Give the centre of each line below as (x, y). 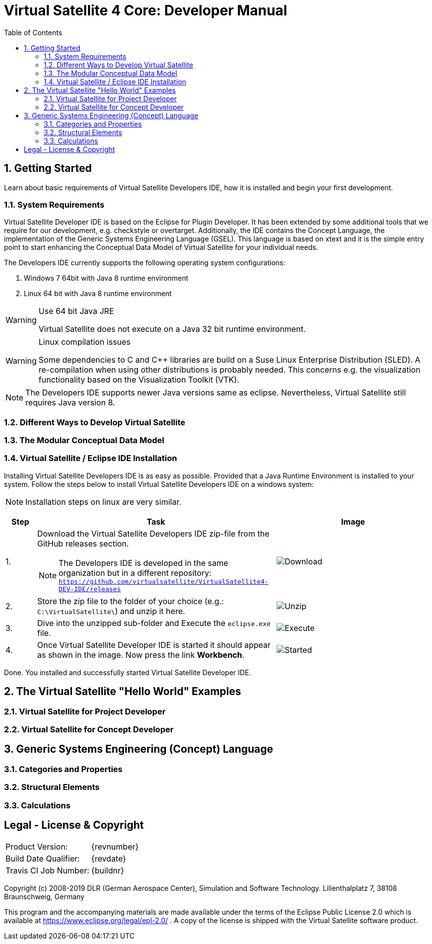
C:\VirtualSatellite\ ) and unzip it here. (111, 611)
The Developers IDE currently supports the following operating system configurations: (145, 263)
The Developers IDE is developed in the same (144, 563)
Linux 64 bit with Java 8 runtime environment (98, 294)
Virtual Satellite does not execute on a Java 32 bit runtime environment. (172, 329)
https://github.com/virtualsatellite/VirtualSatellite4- (164, 581)
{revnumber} (115, 846)
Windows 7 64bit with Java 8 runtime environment (106, 278)
